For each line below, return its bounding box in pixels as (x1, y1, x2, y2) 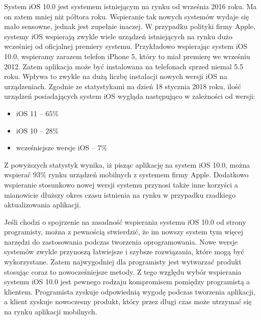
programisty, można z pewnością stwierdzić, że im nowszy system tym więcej (4, 226, 244, 237)
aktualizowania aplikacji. (4, 199, 81, 210)
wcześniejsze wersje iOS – (16, 142, 95, 153)
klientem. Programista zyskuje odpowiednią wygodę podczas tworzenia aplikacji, (4, 286, 255, 297)
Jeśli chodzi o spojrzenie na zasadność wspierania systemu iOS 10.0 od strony (4, 216, 246, 227)
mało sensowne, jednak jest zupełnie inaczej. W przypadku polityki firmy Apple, (4, 21, 255, 32)
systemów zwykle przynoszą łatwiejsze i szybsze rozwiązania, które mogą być (4, 246, 244, 257)
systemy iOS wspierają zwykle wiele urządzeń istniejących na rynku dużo (4, 31, 232, 41)
